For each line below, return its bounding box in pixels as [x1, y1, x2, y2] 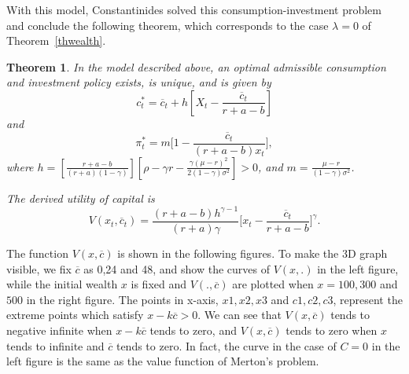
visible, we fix [6, 260, 72, 277]
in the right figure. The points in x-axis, [26, 291, 219, 307]
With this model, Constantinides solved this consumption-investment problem [6, 2, 381, 17]
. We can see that [197, 306, 282, 323]
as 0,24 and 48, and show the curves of [83, 260, 270, 277]
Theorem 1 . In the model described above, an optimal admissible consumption [6, 58, 386, 75]
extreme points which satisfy [6, 306, 144, 323]
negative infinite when [6, 321, 112, 338]
